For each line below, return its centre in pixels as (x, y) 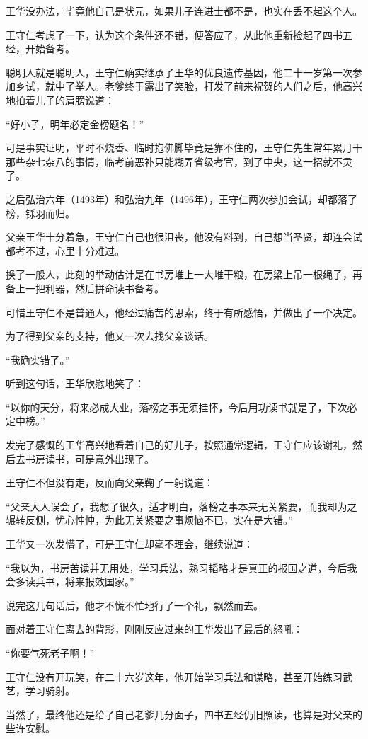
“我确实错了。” (38, 359)
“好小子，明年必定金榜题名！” (75, 124)
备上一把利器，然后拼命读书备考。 (85, 288)
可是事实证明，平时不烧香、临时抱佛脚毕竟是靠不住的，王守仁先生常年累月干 (184, 148)
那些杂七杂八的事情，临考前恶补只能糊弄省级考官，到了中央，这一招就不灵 (179, 161)
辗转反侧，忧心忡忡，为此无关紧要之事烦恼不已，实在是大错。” (149, 520)
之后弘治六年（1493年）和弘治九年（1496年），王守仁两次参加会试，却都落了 (182, 199)
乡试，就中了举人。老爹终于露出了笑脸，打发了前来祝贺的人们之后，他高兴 (189, 86)
